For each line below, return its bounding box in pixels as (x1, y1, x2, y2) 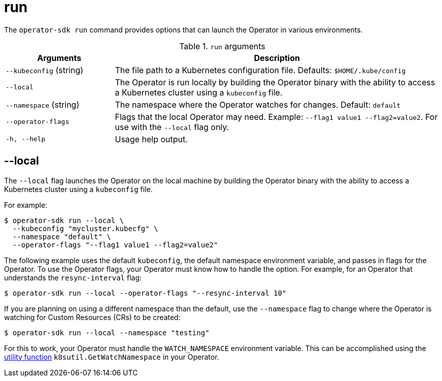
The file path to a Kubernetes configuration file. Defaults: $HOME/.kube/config (115, 65, 406, 75)
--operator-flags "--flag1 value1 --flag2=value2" (12, 240, 218, 249)
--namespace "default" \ (12, 232, 111, 241)
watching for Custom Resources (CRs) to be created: (4, 312, 181, 322)
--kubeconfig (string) (6, 65, 84, 75)
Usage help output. (115, 134, 188, 144)
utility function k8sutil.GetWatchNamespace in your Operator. (4, 352, 219, 361)
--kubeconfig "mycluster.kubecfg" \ (12, 224, 158, 233)
